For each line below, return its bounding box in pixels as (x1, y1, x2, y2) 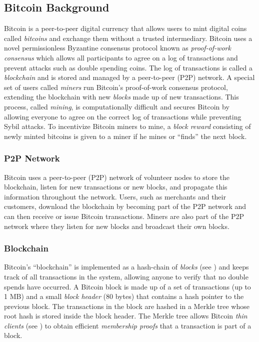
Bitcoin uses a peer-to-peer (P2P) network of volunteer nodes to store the (4, 171, 229, 182)
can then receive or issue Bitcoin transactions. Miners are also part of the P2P (4, 210, 244, 221)
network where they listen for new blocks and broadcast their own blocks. (4, 220, 229, 231)
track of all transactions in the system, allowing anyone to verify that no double (4, 271, 248, 281)
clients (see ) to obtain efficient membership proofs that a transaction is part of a (4, 320, 251, 330)
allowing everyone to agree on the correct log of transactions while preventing (4, 111, 241, 121)
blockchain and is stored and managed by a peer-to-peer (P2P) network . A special (4, 72, 255, 82)
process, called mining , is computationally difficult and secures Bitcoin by (4, 101, 229, 111)
